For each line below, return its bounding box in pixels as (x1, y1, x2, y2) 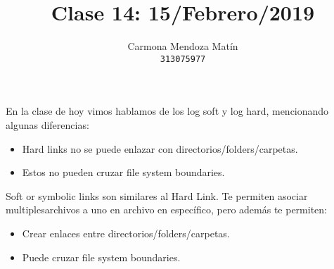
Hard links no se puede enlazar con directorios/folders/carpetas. (22, 141, 298, 156)
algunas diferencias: (6, 117, 89, 132)
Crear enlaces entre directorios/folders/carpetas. (22, 225, 230, 240)
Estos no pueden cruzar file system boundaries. (22, 165, 225, 180)
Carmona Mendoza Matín (127, 39, 238, 54)
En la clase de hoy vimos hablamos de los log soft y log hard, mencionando (6, 104, 329, 118)
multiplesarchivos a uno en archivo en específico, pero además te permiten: (6, 202, 327, 217)
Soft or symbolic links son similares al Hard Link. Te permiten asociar (6, 188, 308, 203)
